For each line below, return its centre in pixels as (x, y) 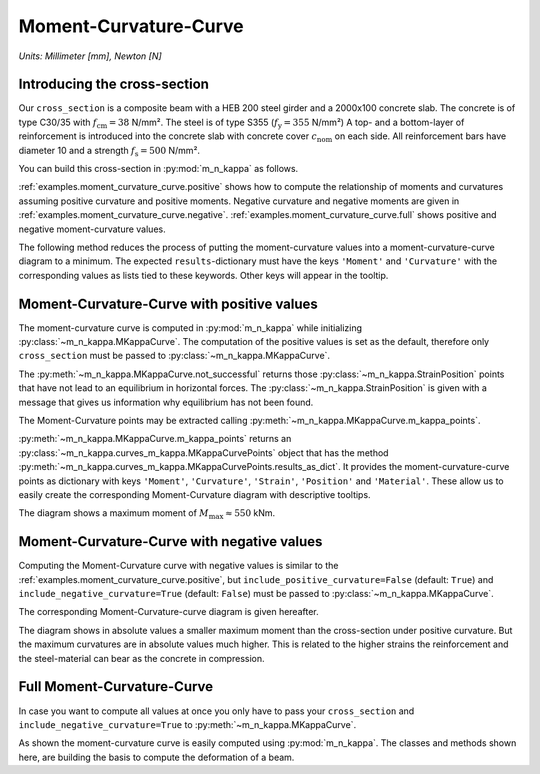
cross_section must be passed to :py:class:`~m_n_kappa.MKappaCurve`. (174, 356)
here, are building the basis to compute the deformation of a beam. (156, 757)
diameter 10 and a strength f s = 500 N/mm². (109, 151)
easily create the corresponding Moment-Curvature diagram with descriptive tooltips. (194, 494)
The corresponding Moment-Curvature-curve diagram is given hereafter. (168, 612)
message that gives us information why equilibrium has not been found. (166, 402)
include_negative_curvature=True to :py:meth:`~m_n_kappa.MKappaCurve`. (187, 724)
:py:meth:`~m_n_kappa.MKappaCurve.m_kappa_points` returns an (155, 439)
